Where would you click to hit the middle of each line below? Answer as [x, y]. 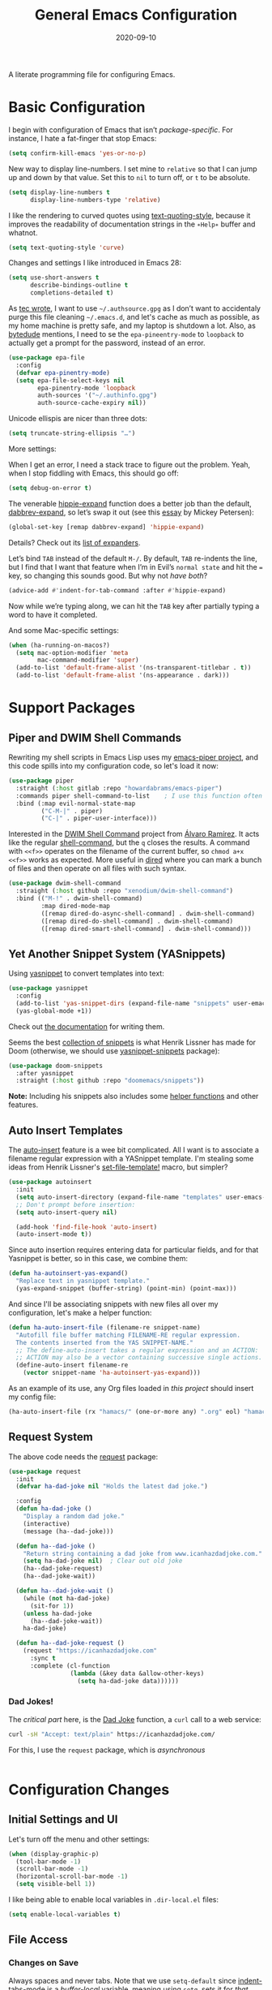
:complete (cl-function [70, 1665]
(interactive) [47, 1523]
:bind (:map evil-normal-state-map [76, 803]
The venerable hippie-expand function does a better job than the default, [130, 503]
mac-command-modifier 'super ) [88, 660]
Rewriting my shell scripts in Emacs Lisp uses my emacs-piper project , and [134, 757]
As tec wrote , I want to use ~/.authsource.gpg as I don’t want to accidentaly [135, 308]
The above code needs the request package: [83, 1456]
